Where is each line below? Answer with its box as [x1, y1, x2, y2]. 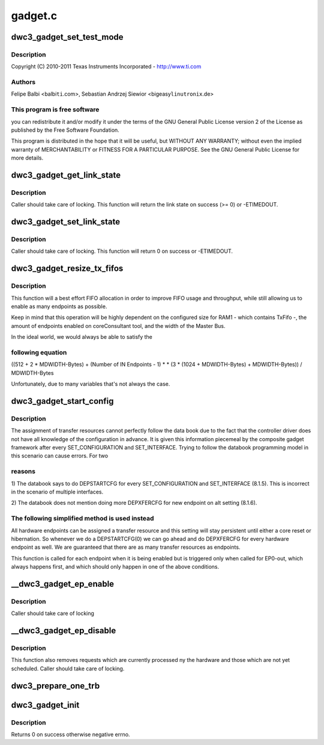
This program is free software [11, 105, 100, 114]
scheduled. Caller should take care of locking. [11, 665, 125, 672]
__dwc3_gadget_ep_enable [11, 578, 114, 589]
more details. [11, 154, 44, 162]
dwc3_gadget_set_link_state [11, 217, 120, 227]
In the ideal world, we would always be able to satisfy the [11, 333, 153, 341]
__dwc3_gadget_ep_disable [11, 626, 116, 636]
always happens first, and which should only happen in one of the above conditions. [11, 563, 219, 570]
